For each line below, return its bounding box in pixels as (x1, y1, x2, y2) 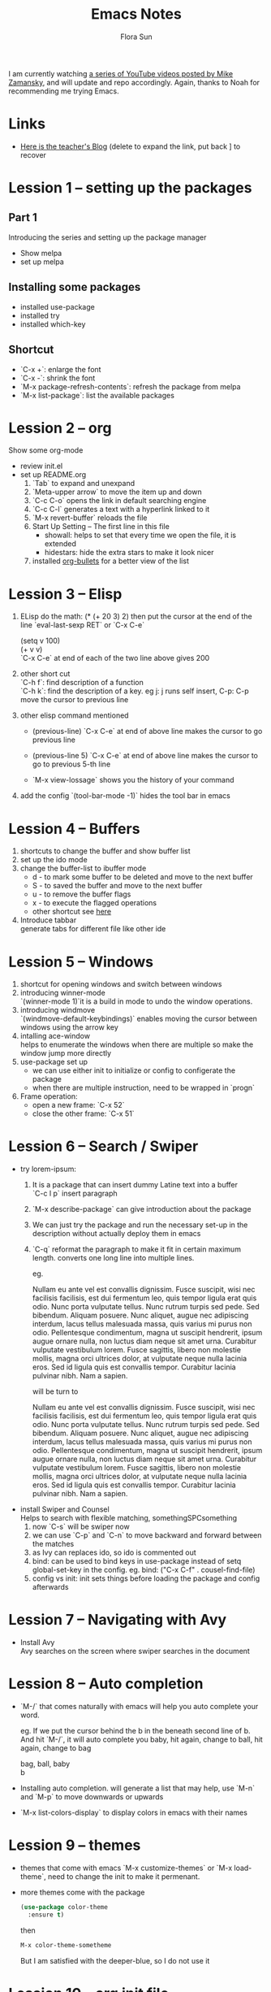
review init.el (19, 461, 63, 471)
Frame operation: (19, 1091, 79, 1101)
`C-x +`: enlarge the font (19, 364, 101, 374)
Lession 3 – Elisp (8, 584, 123, 603)
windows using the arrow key (19, 1022, 119, 1032)
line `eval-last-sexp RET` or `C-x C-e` (19, 620, 144, 630)
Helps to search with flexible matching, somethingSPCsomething (19, 1513, 238, 1523)
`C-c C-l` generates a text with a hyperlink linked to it (32, 505, 210, 514)
